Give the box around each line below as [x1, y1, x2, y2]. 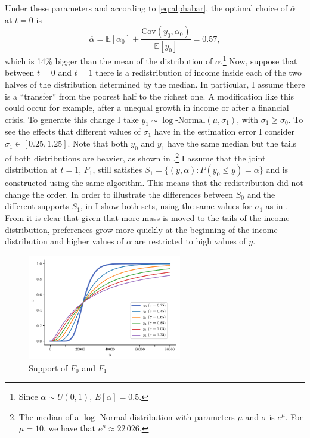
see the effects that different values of [5, 125, 141, 138]
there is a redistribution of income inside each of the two [95, 66, 302, 79]
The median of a [18, 410, 79, 423]
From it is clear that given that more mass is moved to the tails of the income [5, 211, 290, 223]
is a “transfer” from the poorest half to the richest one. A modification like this [5, 89, 294, 102]
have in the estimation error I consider [154, 125, 294, 138]
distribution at [5, 163, 58, 176]
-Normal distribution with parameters [97, 410, 235, 423]
